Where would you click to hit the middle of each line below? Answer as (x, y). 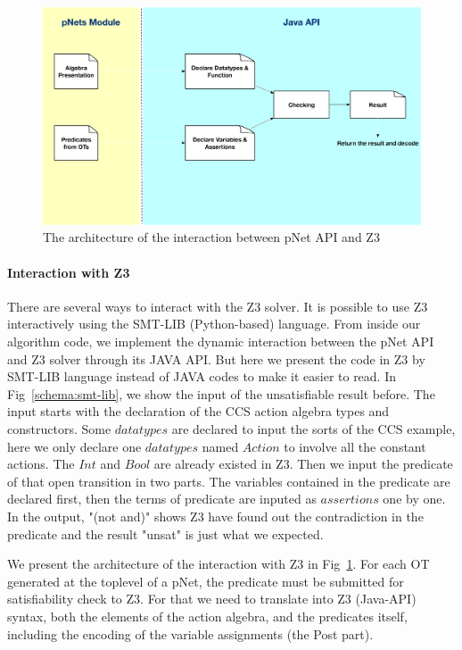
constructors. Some (59, 429)
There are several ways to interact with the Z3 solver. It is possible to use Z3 (218, 306)
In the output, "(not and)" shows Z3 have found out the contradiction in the (215, 516)
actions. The (41, 464)
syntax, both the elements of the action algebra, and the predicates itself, (207, 616)
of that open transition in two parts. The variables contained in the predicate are (229, 481)
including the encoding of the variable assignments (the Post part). (190, 633)
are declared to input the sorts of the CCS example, (313, 429)
